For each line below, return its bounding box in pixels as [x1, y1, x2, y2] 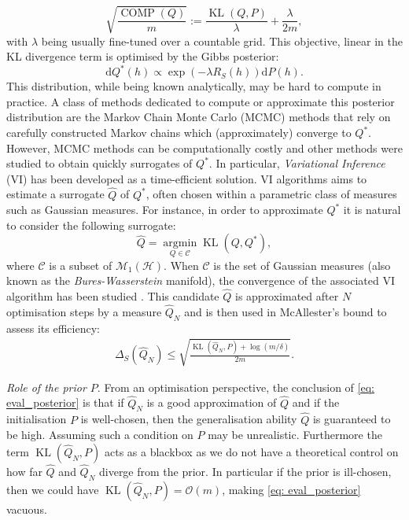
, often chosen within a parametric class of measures [146, 186, 397, 202]
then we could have [6, 481, 99, 497]
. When [164, 256, 199, 273]
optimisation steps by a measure [6, 303, 162, 319]
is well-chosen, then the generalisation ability [80, 411, 297, 427]
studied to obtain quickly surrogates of [6, 155, 193, 171]
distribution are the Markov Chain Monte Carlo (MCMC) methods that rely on [6, 109, 391, 125]
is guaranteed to [312, 411, 391, 427]
